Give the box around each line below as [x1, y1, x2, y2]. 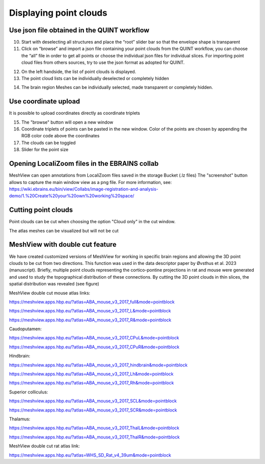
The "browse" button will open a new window [21, 119, 113, 125]
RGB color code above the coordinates [21, 133, 100, 139]
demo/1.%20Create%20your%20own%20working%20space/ [9, 193, 134, 199]
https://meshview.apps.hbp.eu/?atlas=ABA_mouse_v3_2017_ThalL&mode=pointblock [9, 425, 180, 431]
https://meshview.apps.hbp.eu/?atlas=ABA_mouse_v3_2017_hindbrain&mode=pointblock [9, 362, 188, 368]
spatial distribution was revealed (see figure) [9, 281, 100, 287]
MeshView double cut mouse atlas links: [9, 290, 90, 296]
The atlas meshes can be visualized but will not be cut [9, 228, 119, 233]
